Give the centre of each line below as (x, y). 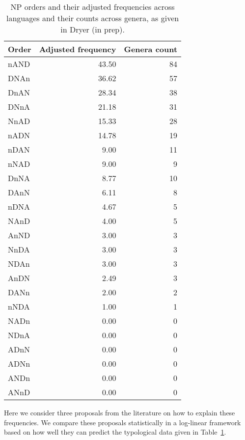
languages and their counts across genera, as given (93, 18)
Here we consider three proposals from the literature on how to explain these (120, 412)
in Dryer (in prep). (93, 29)
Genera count (151, 49)
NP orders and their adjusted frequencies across (93, 7)
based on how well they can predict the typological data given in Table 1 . (115, 432)
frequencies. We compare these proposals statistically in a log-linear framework (122, 422)
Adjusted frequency (78, 49)
